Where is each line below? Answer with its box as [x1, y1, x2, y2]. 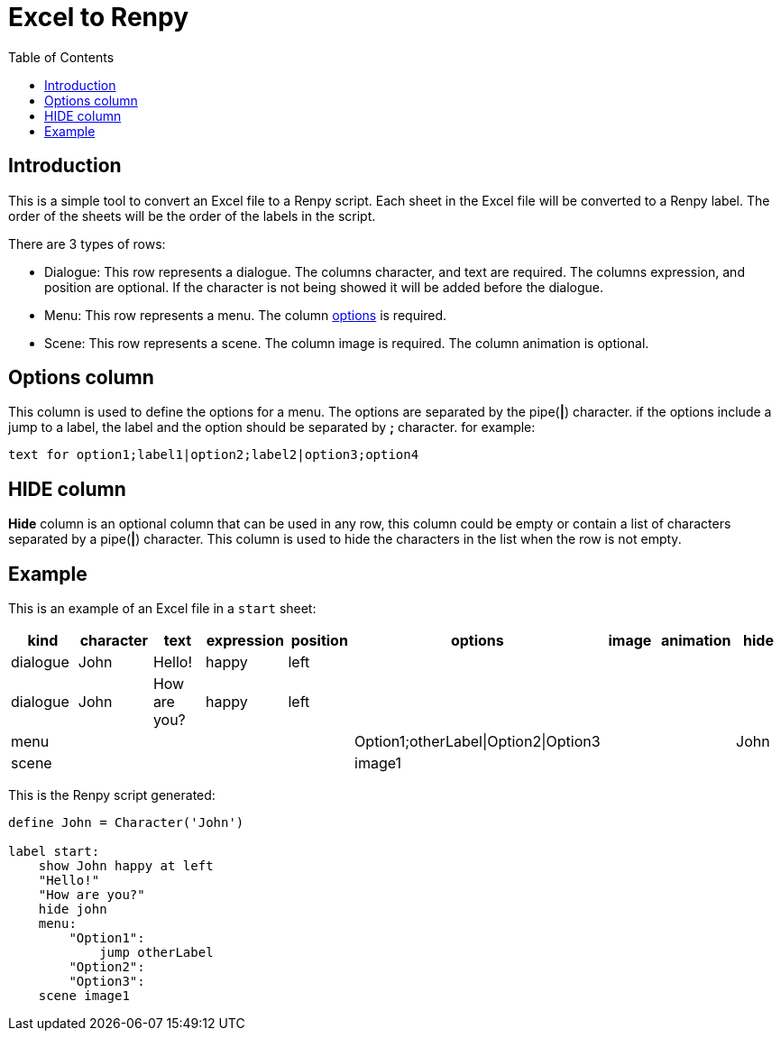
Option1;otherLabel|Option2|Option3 [354, 732, 601, 751]
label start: [8, 844, 100, 859]
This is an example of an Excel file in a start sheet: [8, 601, 317, 617]
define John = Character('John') [8, 815, 244, 831]
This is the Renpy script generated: [8, 787, 216, 804]
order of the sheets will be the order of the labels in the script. [8, 207, 376, 224]
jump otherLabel [99, 945, 214, 960]
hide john [38, 902, 107, 917]
